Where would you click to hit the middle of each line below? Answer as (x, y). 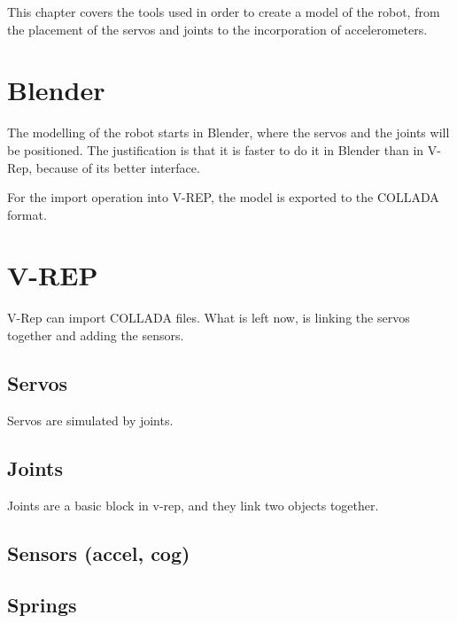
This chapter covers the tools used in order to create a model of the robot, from (224, 12)
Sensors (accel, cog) (99, 553)
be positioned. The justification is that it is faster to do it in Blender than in (216, 149)
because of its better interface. (118, 167)
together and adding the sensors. (96, 335)
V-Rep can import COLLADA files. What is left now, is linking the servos (209, 318)
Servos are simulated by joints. (90, 420)
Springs (42, 605)
